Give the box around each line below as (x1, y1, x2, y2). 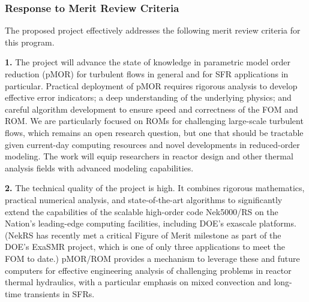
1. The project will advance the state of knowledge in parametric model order (5, 56, 290, 68)
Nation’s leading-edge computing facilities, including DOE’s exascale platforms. (5, 217, 296, 229)
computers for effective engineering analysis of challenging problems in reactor (5, 264, 292, 276)
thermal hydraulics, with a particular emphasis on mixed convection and (5, 276, 271, 288)
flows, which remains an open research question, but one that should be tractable (5, 126, 304, 138)
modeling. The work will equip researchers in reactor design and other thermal (5, 150, 293, 162)
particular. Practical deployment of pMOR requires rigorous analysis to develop (5, 79, 298, 92)
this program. (5, 35, 55, 48)
